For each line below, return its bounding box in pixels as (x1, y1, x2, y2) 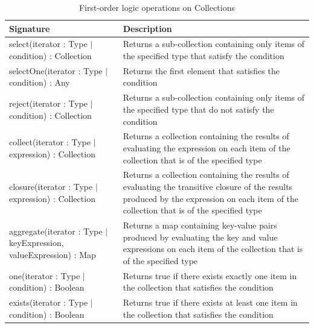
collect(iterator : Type (9, 136, 91, 148)
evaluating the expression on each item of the (123, 141, 290, 154)
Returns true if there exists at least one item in (123, 296, 298, 309)
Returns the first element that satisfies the (123, 64, 280, 77)
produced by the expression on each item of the (123, 192, 299, 204)
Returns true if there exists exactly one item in (123, 269, 297, 282)
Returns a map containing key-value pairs (123, 219, 277, 231)
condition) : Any (9, 76, 70, 89)
